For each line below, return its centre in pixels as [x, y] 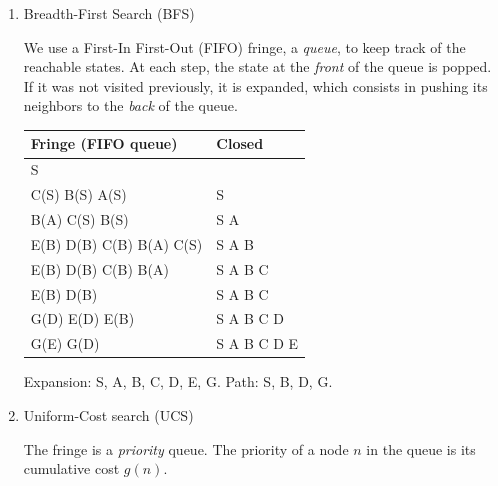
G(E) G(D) [65, 343]
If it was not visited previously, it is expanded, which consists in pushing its [255, 85]
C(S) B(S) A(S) [78, 194]
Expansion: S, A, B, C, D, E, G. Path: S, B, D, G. [178, 381]
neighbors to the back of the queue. [130, 105]
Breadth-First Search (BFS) [109, 13]
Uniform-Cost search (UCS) [108, 414]
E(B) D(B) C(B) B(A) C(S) [116, 243]
